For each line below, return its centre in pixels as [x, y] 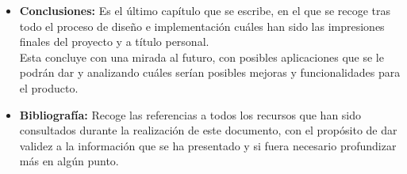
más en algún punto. [69, 161]
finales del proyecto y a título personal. [114, 42]
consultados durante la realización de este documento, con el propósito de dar [208, 130]
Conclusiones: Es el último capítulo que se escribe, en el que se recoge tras [205, 10]
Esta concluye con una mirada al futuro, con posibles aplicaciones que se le [202, 57]
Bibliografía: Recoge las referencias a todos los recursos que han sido [190, 114]
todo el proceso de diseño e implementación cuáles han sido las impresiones [202, 26]
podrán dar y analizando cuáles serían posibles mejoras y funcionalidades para [210, 72]
